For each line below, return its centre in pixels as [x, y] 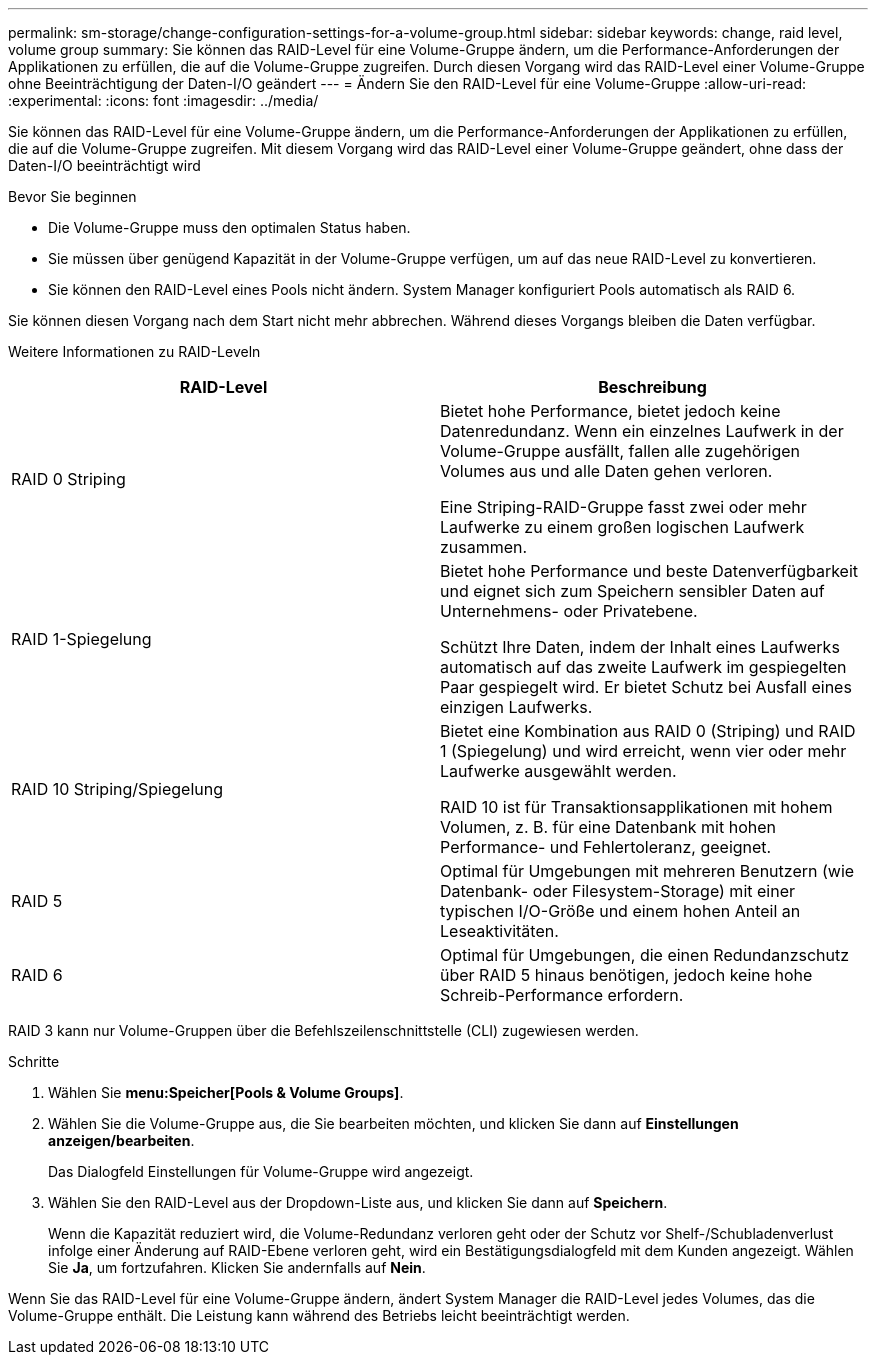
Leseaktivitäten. [499, 931]
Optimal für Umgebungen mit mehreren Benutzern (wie [647, 871]
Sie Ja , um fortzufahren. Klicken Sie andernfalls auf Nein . [237, 1267]
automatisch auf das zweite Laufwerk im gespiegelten [643, 667]
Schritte [34, 1061]
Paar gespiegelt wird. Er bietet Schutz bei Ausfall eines [646, 687]
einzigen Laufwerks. [516, 707]
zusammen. [484, 547]
